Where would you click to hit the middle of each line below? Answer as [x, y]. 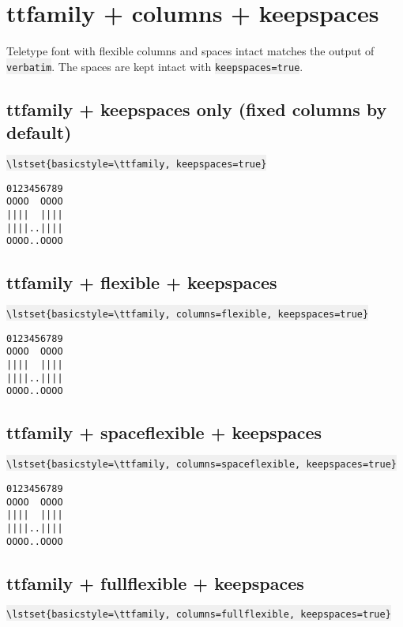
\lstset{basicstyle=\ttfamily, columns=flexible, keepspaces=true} [188, 315]
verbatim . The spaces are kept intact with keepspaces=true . [155, 66]
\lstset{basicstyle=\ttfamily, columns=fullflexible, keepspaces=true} [199, 615]
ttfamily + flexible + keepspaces [142, 282]
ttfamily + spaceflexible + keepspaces [164, 432]
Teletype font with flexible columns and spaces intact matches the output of [190, 51]
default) [39, 132]
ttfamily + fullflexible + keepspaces [155, 582]
